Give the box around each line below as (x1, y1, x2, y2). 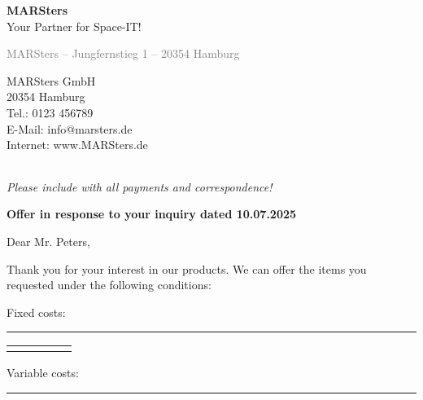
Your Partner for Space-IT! (7, 17, 142, 34)
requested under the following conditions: (7, 276, 211, 293)
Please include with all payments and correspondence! (7, 178, 273, 195)
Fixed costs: (7, 303, 66, 320)
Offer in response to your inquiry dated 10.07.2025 (7, 205, 297, 222)
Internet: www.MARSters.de (7, 136, 148, 153)
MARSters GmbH (7, 72, 96, 89)
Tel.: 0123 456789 (7, 103, 94, 121)
